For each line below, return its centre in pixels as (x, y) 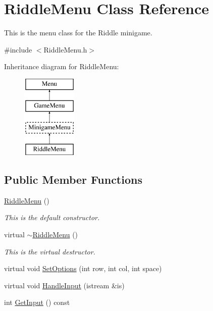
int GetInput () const (37, 302)
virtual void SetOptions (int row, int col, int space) (83, 268)
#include (18, 49)
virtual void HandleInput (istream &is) (64, 285)
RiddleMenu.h (65, 49)
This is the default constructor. (52, 217)
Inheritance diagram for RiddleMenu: (62, 66)
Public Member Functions (73, 179)
